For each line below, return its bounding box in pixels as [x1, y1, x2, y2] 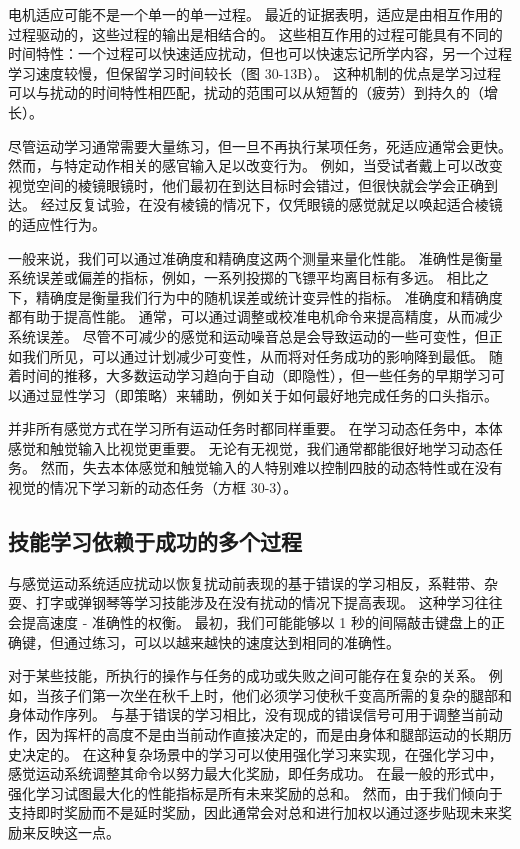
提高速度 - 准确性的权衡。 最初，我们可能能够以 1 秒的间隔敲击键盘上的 [21, 612, 491, 633]
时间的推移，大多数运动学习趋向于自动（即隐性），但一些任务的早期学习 [21, 365, 491, 386]
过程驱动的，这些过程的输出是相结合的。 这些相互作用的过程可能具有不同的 [8, 23, 503, 44]
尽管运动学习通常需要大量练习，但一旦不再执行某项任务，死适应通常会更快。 [8, 135, 512, 156]
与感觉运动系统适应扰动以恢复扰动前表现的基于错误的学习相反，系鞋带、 [8, 572, 484, 593]
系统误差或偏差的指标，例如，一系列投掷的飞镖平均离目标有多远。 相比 [8, 267, 475, 288]
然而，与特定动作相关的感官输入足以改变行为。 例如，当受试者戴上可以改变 [8, 155, 503, 176]
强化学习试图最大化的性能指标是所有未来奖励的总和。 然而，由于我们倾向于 [8, 782, 503, 803]
